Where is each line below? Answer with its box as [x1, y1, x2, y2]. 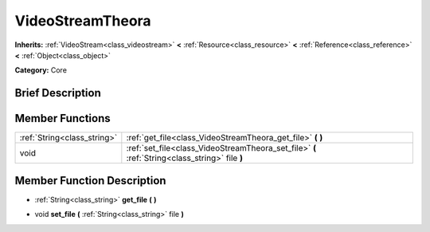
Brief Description [14, 86, 101, 100]
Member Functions [14, 112, 111, 125]
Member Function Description [14, 174, 166, 187]
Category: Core [14, 65, 68, 75]
